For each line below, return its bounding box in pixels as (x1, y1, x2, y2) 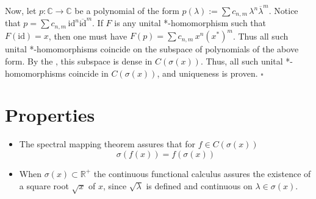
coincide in (68, 66, 109, 79)
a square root (19, 179, 69, 192)
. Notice (268, 4, 298, 16)
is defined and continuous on (146, 179, 253, 192)
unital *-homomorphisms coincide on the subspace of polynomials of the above (5, 43, 299, 55)
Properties (5, 102, 95, 127)
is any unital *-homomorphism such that (114, 16, 267, 29)
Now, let (5, 4, 37, 16)
